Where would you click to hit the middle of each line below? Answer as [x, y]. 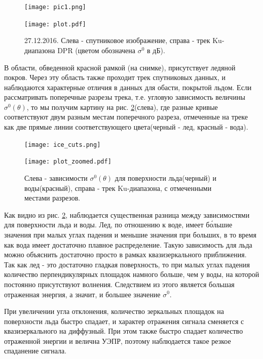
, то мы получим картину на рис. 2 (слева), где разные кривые [122, 107]
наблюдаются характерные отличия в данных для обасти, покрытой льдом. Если [128, 87]
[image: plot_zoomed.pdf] [68, 162]
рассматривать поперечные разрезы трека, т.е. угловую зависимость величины [125, 97]
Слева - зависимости [56, 177]
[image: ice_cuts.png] [63, 145]
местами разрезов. [52, 198]
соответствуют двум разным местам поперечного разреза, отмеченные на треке [126, 117]
